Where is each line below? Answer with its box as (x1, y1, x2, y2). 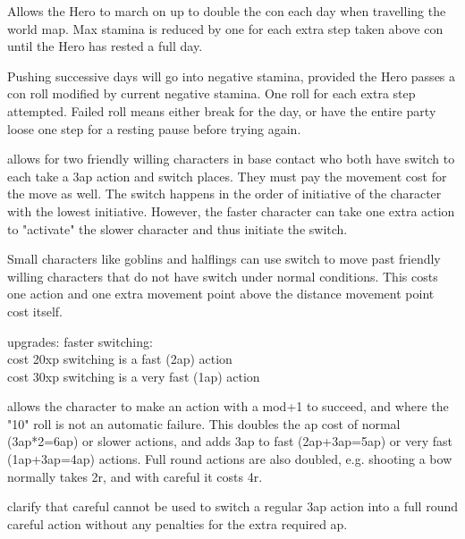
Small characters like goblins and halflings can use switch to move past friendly (7, 249, 441, 268)
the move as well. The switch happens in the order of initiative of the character (7, 184, 442, 203)
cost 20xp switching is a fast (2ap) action (7, 350, 232, 368)
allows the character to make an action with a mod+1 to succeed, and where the (7, 397, 449, 416)
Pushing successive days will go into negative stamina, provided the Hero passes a (7, 66, 456, 85)
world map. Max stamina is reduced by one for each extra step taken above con (7, 19, 444, 38)
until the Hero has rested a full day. (7, 37, 203, 55)
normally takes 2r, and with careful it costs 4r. (7, 467, 263, 485)
